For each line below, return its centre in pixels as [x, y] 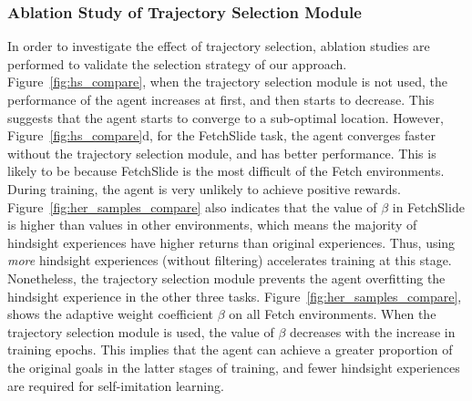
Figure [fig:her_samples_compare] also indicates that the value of [192, 206]
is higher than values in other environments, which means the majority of [212, 225]
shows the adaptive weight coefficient [111, 314]
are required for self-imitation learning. [116, 385]
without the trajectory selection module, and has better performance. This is [222, 153]
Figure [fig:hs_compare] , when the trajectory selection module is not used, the [227, 82]
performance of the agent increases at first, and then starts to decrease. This [221, 99]
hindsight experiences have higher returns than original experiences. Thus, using [231, 242]
